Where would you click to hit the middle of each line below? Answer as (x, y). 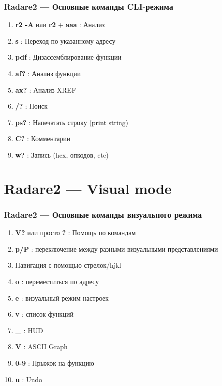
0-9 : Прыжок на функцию (55, 362)
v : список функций (44, 314)
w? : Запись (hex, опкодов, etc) (62, 154)
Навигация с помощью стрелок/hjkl (68, 265)
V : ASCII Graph (41, 346)
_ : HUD (29, 330)
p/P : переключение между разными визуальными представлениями (117, 249)
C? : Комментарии (43, 138)
